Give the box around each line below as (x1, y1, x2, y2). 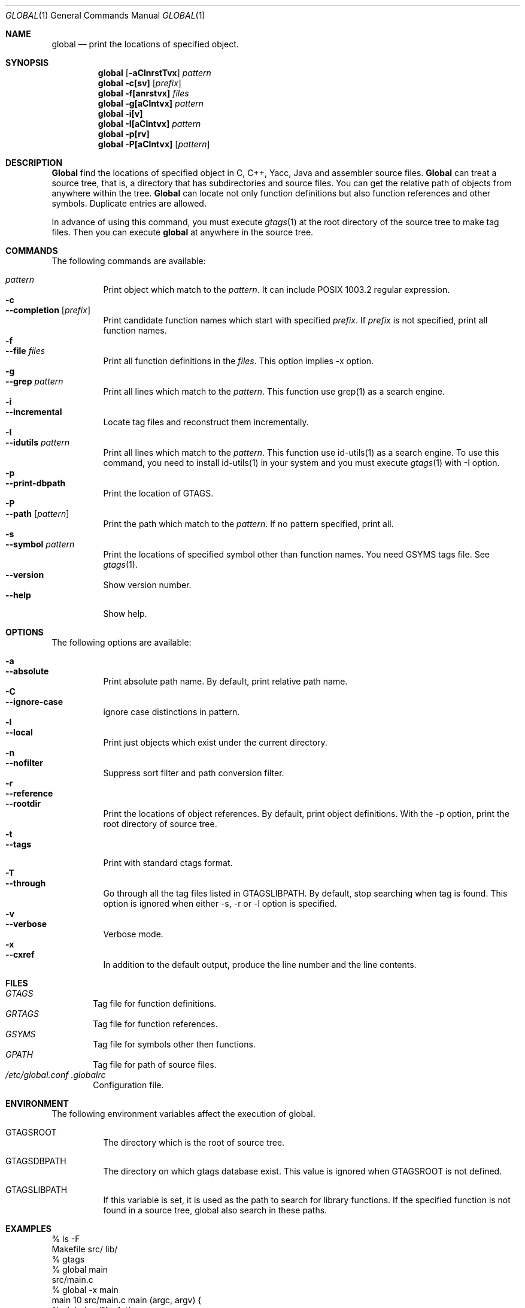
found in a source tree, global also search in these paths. (103, 1205, 327, 1215)
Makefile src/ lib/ (51, 1244, 118, 1254)
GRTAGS (5, 1009, 39, 1019)
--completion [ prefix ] (5, 305, 90, 315)
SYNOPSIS (5, 57, 49, 68)
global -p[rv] (98, 129, 150, 139)
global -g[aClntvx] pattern (98, 98, 204, 108)
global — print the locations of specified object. (51, 39, 239, 49)
